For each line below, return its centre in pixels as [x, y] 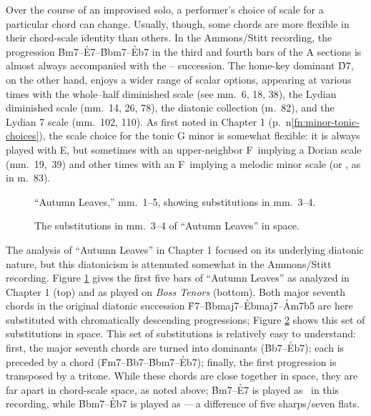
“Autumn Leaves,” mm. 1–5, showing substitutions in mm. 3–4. [175, 201]
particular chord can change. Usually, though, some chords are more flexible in [178, 23]
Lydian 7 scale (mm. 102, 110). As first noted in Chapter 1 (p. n [149, 121]
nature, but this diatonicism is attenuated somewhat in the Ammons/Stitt [169, 263]
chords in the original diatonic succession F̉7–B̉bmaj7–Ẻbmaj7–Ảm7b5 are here [179, 306]
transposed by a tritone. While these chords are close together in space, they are [182, 376]
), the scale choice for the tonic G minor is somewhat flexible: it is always [199, 135]
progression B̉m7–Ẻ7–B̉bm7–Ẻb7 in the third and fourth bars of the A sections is [184, 51]
